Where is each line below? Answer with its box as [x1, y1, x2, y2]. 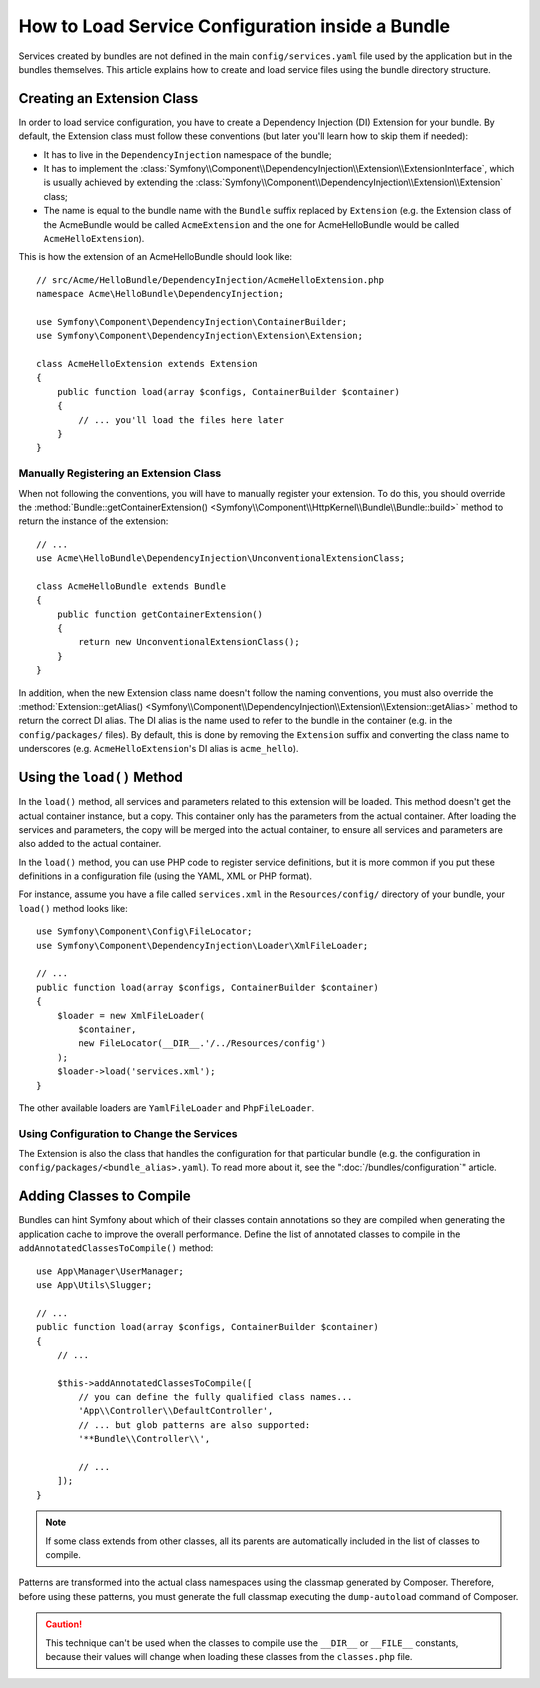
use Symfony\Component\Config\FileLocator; [36, 926, 253, 937]
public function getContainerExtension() [56, 608, 264, 620]
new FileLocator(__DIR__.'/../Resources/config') [78, 1038, 327, 1049]
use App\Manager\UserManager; [36, 1265, 185, 1277]
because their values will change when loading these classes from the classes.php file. [45, 1650, 413, 1662]
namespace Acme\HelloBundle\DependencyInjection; [36, 288, 285, 300]
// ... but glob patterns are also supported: [78, 1419, 311, 1430]
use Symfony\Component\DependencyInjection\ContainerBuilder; [36, 316, 348, 327]
